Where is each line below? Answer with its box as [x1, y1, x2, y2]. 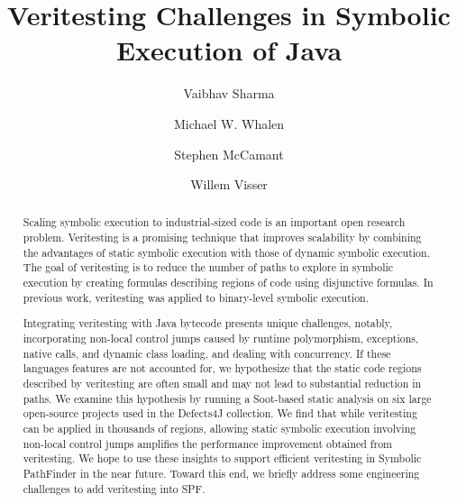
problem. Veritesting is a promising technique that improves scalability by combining [23, 230, 422, 245]
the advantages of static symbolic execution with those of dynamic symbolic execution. [23, 244, 430, 260]
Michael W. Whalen [173, 114, 285, 133]
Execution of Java [115, 32, 343, 69]
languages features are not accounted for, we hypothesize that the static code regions [23, 361, 422, 376]
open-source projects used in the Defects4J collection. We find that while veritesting [23, 406, 417, 421]
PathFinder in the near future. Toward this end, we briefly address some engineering [23, 465, 420, 480]
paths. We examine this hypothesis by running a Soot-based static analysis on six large [23, 390, 432, 406]
